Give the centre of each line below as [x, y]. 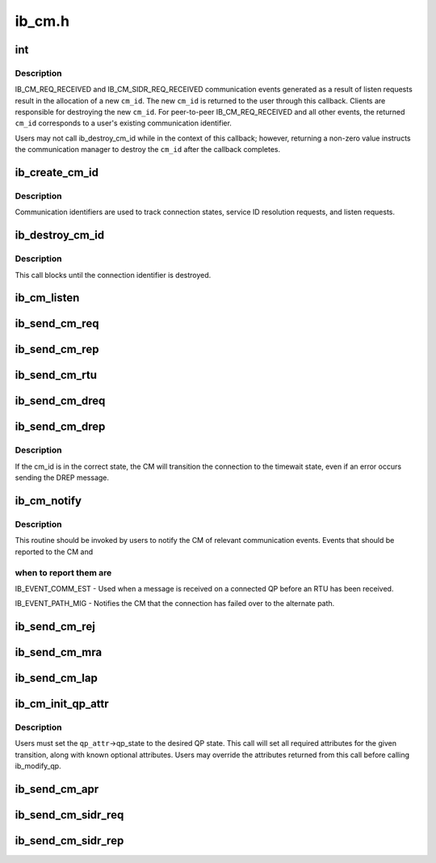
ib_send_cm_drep [60, 427]
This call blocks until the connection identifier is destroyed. [113, 275]
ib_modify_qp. [38, 766]
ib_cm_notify [48, 501]
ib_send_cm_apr [57, 789]
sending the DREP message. [62, 478]
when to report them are [63, 572]
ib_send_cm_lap [57, 678]
